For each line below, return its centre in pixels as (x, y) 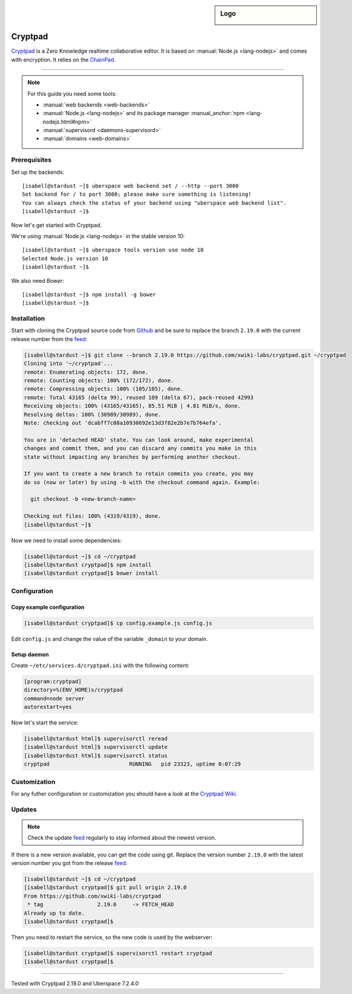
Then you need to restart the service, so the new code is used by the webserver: (112, 937)
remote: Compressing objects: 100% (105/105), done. (104, 389)
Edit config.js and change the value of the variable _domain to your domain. (109, 638)
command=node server (54, 698)
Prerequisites (31, 160)
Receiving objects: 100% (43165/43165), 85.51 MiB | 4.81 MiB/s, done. (132, 406)
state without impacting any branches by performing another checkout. (132, 457)
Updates (24, 809)
